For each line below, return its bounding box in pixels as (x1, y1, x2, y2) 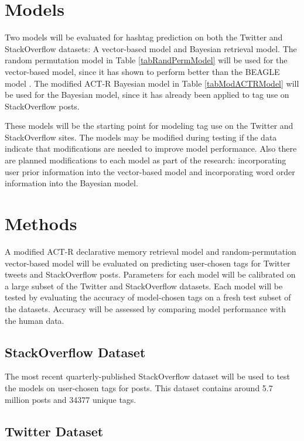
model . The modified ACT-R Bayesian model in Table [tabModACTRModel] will (5, 77, 299, 89)
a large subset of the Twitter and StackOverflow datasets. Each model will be (5, 279, 283, 292)
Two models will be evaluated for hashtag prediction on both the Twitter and (5, 31, 283, 43)
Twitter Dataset (5, 422, 104, 440)
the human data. (5, 314, 64, 326)
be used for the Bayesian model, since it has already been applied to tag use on (5, 88, 289, 101)
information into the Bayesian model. (5, 177, 138, 189)
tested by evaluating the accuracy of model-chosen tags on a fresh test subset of (5, 291, 291, 303)
